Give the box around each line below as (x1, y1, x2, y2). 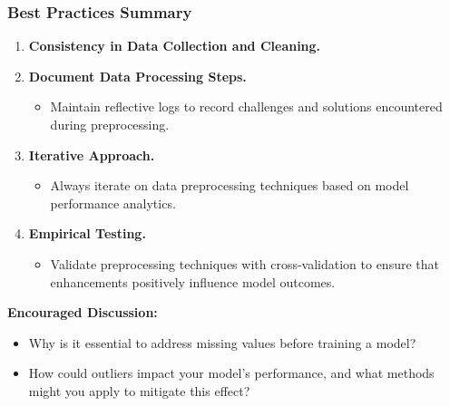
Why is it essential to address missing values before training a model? (28, 333, 416, 352)
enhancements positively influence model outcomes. (50, 272, 336, 291)
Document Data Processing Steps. (28, 66, 247, 85)
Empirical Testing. (28, 224, 146, 243)
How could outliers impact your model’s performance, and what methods (28, 363, 435, 382)
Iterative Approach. (28, 145, 155, 164)
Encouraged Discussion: (7, 303, 158, 322)
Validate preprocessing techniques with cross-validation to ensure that (50, 254, 439, 273)
